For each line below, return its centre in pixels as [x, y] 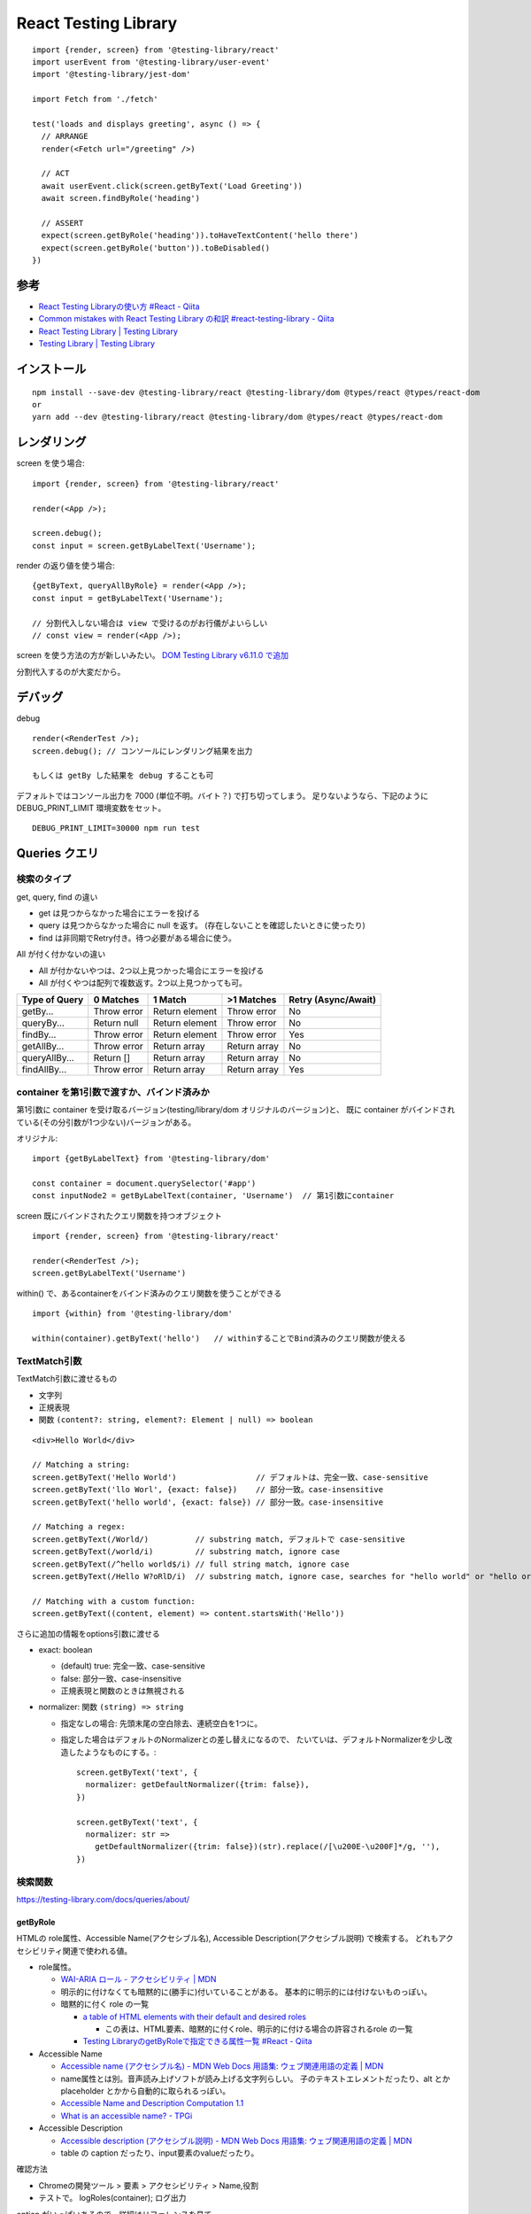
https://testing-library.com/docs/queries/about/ [103, 1899]
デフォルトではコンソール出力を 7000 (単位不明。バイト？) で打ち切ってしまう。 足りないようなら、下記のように [223, 795]
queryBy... [43, 1023]
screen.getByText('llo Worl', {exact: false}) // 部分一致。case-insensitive [208, 1490]
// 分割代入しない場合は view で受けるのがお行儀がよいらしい [150, 623]
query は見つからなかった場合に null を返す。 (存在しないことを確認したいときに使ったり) [202, 925]
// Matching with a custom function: [114, 1601]
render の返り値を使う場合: [65, 566]
